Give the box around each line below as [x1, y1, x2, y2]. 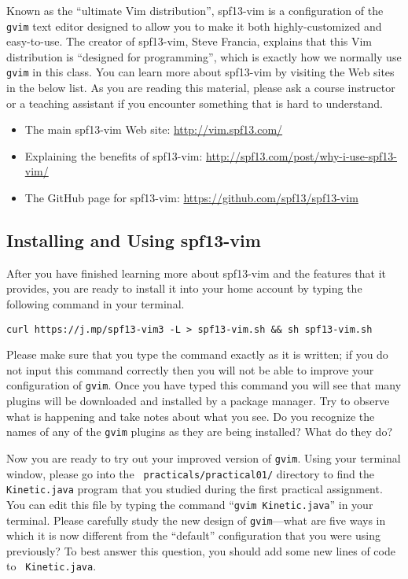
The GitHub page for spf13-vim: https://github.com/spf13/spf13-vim [24, 190, 358, 206]
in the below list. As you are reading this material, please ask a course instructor [6, 79, 395, 96]
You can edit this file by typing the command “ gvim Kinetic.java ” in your [6, 496, 373, 512]
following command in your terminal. [6, 296, 185, 312]
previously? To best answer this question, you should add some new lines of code [6, 542, 395, 559]
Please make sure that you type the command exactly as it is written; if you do [6, 346, 388, 363]
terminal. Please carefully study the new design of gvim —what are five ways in [6, 511, 386, 528]
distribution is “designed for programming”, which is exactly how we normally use [6, 48, 402, 65]
